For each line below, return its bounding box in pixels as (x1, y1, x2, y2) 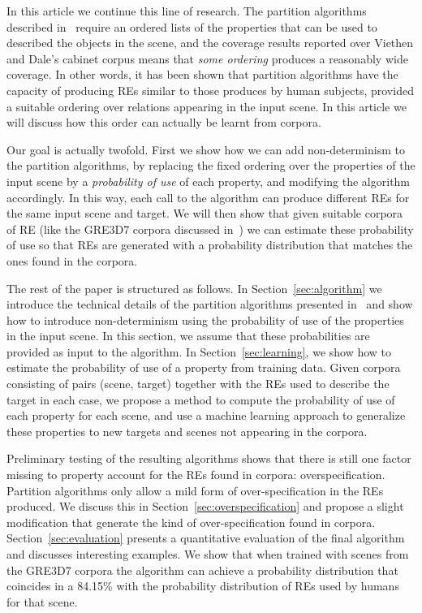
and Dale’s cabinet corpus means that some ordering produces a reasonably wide (6, 50, 408, 67)
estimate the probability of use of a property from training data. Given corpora (6, 359, 401, 376)
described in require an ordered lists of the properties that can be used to (6, 18, 377, 35)
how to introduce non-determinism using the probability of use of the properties (6, 311, 404, 328)
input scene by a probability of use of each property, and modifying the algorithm (6, 172, 411, 189)
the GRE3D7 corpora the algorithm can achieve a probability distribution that (6, 561, 398, 578)
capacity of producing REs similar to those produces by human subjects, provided (6, 81, 414, 98)
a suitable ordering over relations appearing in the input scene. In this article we (6, 97, 407, 114)
